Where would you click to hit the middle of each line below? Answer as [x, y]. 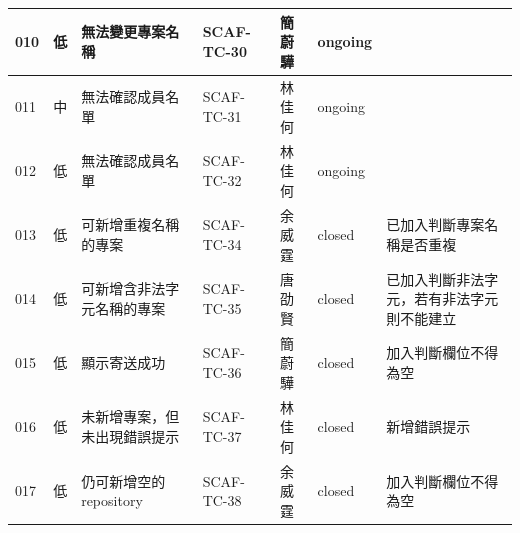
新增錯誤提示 [428, 426]
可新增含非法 [123, 288]
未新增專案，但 [130, 416]
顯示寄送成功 [123, 362]
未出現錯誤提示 [130, 436]
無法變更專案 [123, 31]
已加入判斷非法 [435, 278]
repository [112, 500]
